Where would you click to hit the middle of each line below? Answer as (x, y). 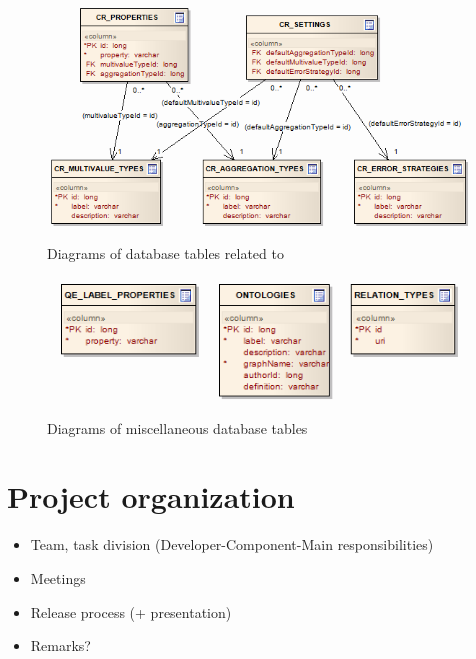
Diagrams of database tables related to (165, 252)
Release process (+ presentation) (131, 611)
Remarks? (60, 645)
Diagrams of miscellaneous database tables (177, 427)
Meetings (58, 577)
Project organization (151, 496)
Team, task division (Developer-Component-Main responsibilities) (232, 544)
